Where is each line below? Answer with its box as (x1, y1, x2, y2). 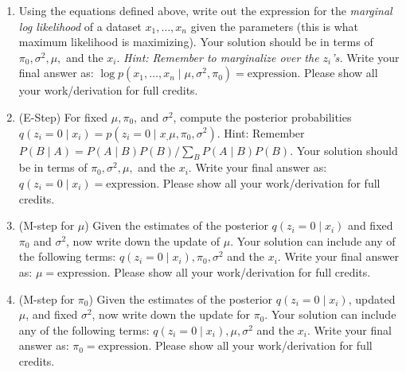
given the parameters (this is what (190, 17, 358, 34)
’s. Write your (331, 48, 400, 65)
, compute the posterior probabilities (173, 108, 352, 125)
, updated (348, 290, 396, 307)
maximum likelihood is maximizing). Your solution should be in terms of (18, 33, 373, 50)
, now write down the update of (66, 232, 220, 249)
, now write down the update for (92, 306, 250, 323)
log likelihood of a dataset (18, 17, 142, 34)
